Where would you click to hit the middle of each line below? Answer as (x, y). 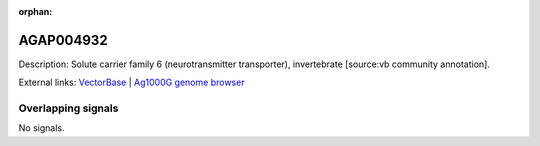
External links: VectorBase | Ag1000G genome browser (131, 82)
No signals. (41, 128)
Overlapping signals (68, 108)
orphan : (35, 11)
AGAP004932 (63, 40)
